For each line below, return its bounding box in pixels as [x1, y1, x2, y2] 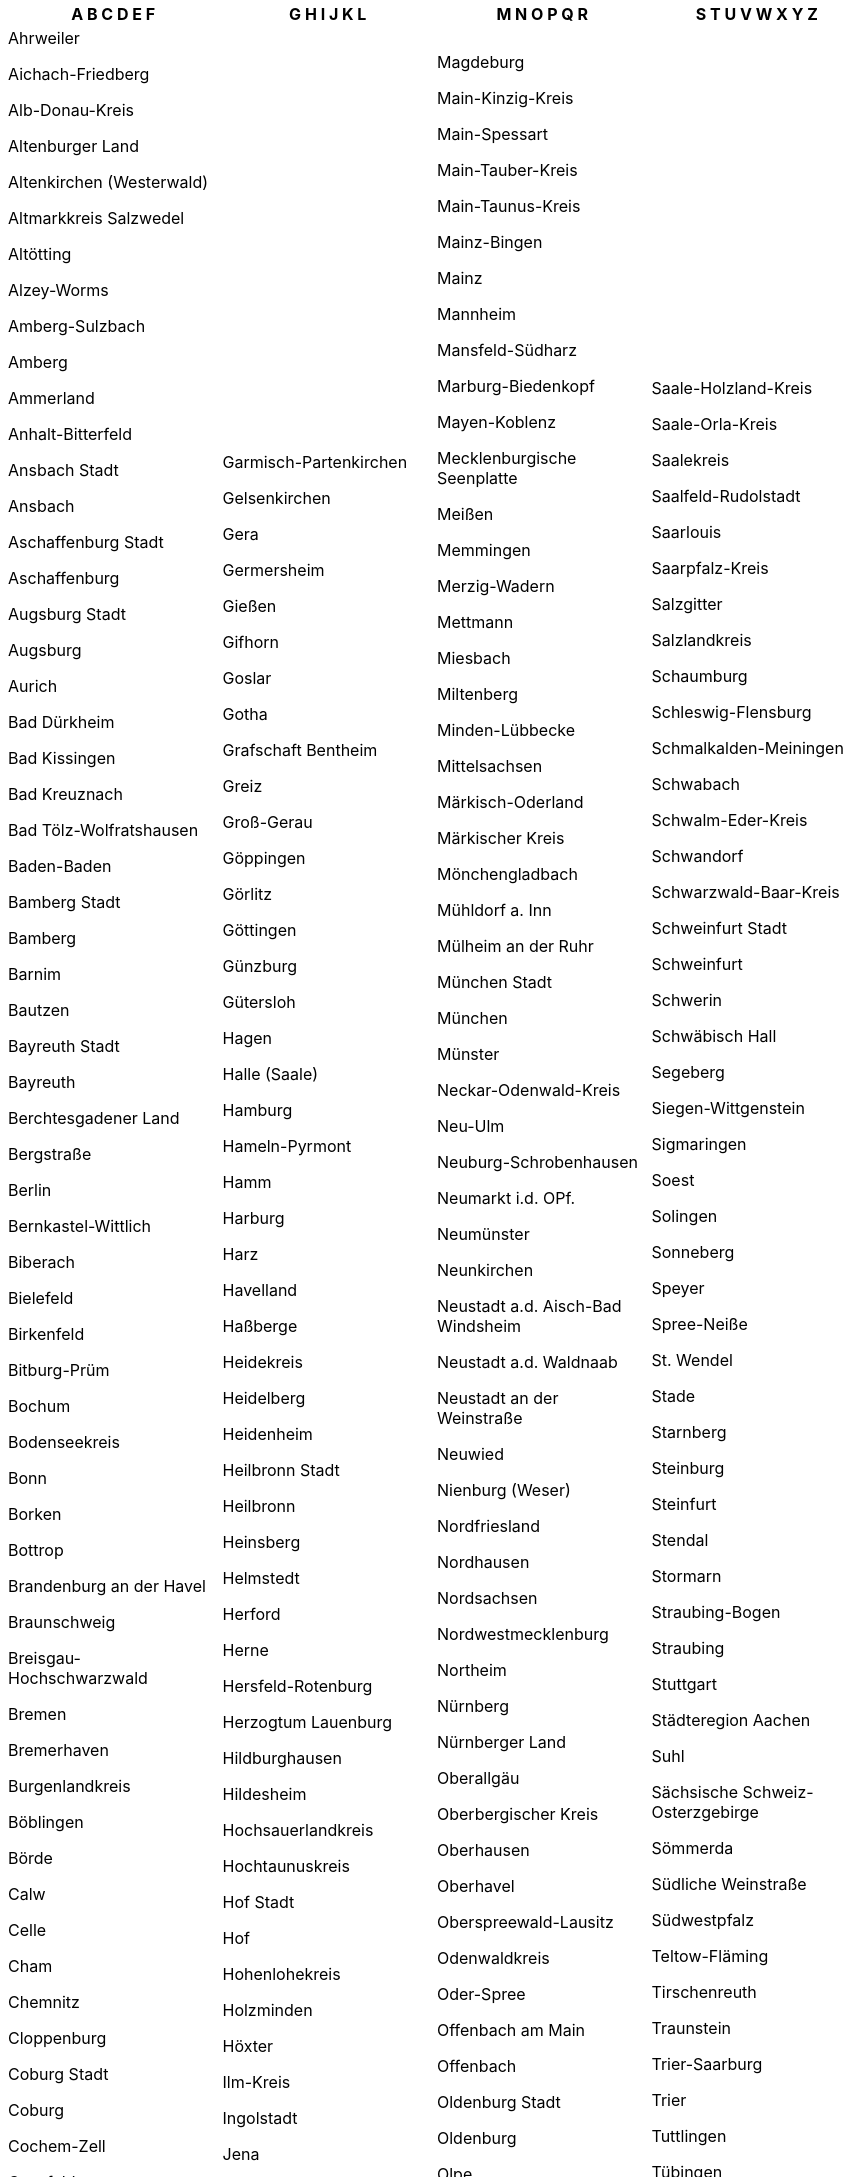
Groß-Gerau [222, 812, 313, 832]
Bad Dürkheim [8, 712, 115, 732]
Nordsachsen [437, 1588, 538, 1608]
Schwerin [651, 990, 723, 1010]
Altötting [8, 244, 72, 264]
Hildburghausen [222, 1748, 342, 1768]
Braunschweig [8, 1612, 116, 1632]
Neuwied [437, 1444, 504, 1464]
